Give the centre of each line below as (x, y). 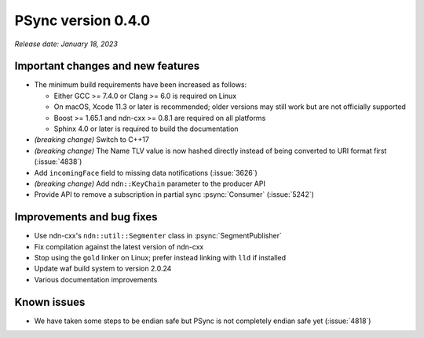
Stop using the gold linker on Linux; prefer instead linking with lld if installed (160, 258)
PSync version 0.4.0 (82, 20)
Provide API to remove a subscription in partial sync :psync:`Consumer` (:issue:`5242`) (174, 194)
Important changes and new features (107, 66)
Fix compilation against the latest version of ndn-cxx (119, 246)
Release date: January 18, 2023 (66, 44)
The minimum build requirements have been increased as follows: (141, 85)
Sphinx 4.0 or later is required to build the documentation (146, 129)
